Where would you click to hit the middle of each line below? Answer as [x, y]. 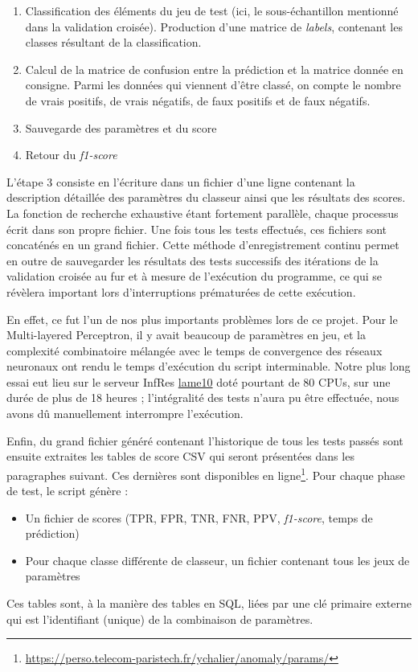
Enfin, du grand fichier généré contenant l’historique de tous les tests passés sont [205, 440]
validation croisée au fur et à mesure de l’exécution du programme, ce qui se [195, 276]
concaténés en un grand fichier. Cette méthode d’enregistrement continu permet [203, 245]
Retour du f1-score [71, 155]
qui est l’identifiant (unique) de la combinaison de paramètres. [160, 619]
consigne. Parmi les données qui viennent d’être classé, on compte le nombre [213, 85]
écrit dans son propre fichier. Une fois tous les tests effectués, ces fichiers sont [197, 229]
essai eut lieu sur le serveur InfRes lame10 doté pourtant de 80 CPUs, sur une [199, 381]
